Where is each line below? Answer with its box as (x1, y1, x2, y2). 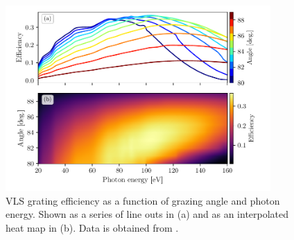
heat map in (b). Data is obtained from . (6, 221, 179, 235)
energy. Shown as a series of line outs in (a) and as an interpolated (6, 207, 289, 221)
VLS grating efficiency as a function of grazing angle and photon (6, 193, 280, 207)
